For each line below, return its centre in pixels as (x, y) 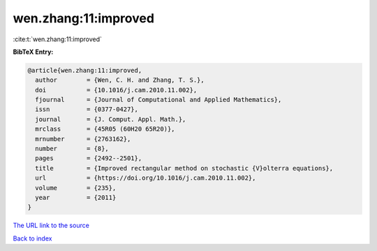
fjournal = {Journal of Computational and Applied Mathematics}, (158, 100)
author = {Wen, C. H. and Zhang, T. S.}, (120, 80)
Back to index (32, 238)
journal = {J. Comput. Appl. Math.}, (111, 119)
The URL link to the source (51, 225)
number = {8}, (72, 149)
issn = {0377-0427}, (87, 109)
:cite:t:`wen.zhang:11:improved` (58, 39)
